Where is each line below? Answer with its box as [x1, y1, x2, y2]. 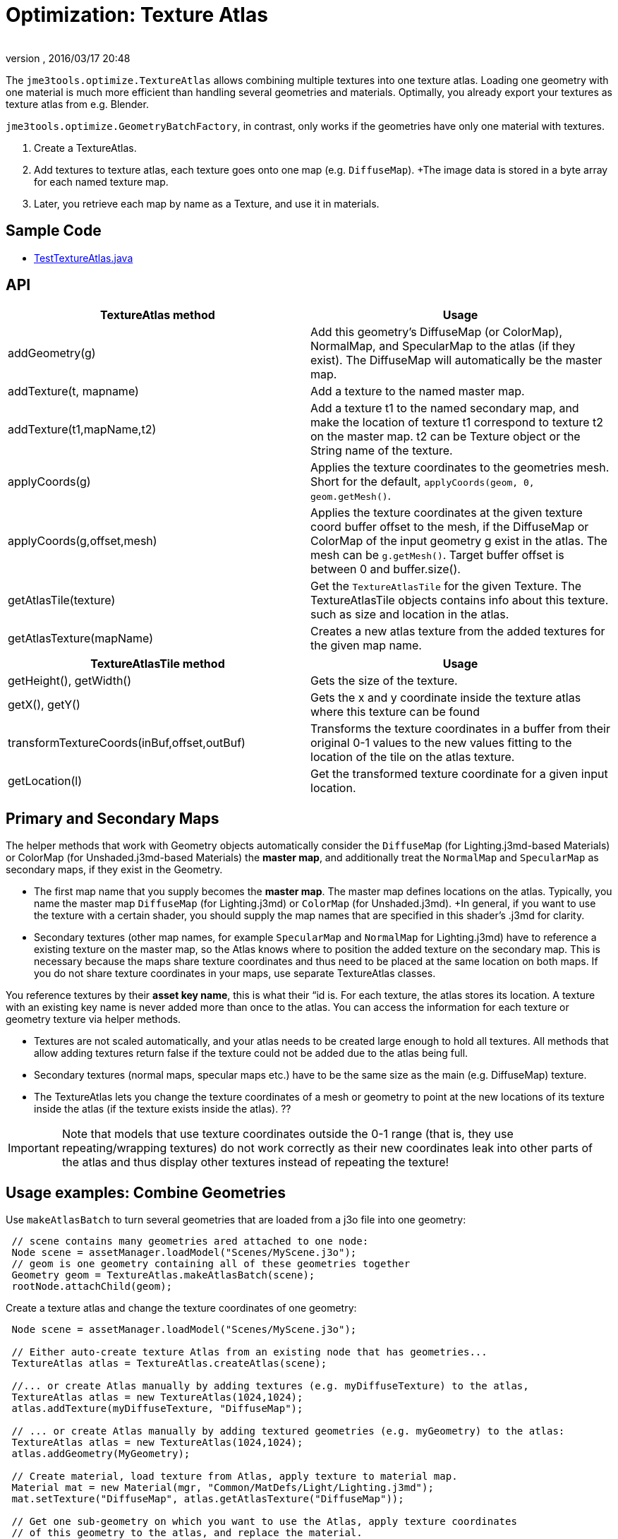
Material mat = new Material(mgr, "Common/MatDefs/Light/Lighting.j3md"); [11, 1482, 434, 1494]
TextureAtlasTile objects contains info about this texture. [310, 593, 609, 608]
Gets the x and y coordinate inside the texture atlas [310, 690, 581, 705]
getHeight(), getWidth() [8, 673, 132, 688]
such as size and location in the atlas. [310, 607, 509, 622]
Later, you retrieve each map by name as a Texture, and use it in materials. [34, 197, 380, 210]
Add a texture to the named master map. [310, 384, 525, 399]
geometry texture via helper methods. [6, 1013, 181, 1026]
